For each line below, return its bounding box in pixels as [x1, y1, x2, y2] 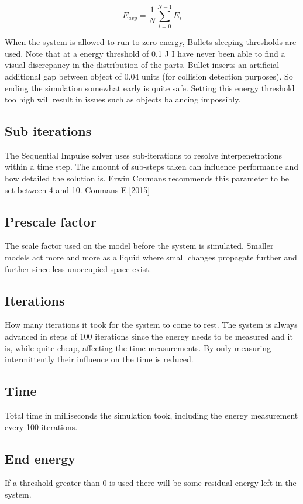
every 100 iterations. [5, 420, 78, 433]
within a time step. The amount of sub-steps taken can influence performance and [5, 160, 299, 173]
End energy [5, 449, 76, 467]
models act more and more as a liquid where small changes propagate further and [5, 251, 297, 263]
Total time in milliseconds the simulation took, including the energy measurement [5, 409, 298, 421]
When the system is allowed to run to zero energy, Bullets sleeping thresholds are [5, 36, 297, 48]
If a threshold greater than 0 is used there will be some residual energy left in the [5, 476, 297, 489]
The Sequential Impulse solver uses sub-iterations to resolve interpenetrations [5, 149, 283, 161]
